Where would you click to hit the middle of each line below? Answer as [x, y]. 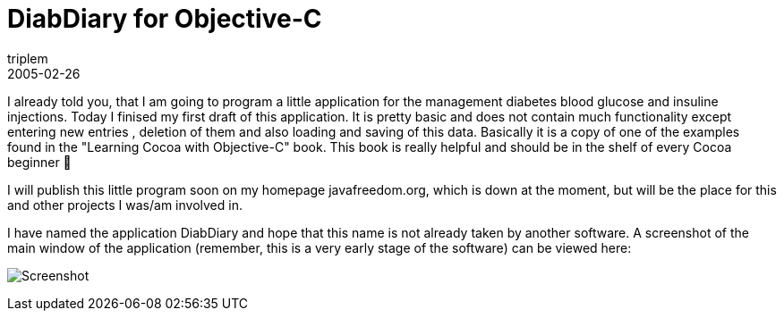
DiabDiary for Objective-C [165, 19]
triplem [28, 58]
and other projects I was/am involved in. [125, 205]
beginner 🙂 [39, 162]
